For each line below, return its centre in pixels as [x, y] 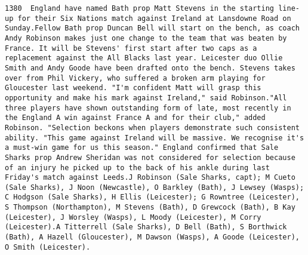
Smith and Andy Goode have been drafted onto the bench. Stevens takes [150, 68]
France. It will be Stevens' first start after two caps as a [131, 48]
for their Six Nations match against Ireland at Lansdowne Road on [154, 18]
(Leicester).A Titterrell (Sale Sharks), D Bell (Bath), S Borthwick [146, 227]
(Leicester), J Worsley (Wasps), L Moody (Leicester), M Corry [133, 217]
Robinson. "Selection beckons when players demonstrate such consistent [152, 127]
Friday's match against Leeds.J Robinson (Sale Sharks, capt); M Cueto [150, 178]
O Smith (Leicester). [48, 247]
